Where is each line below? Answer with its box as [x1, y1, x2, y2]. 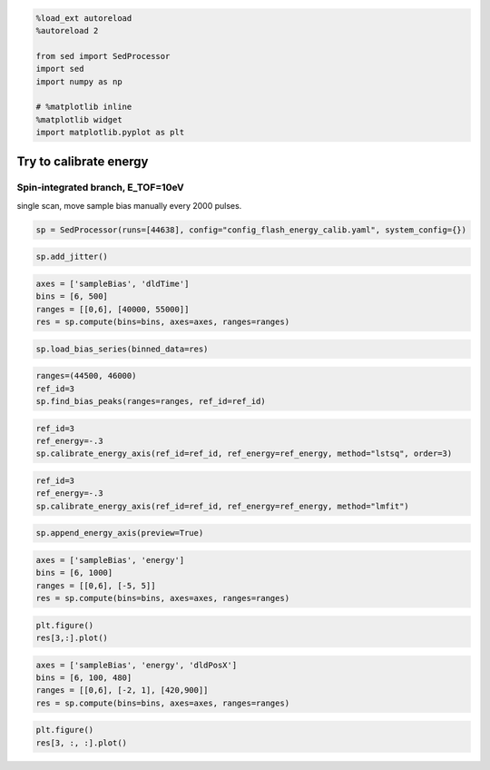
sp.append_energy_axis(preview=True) [35, 528, 204, 538]
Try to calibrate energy [16, 153, 149, 169]
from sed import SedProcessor [35, 51, 171, 61]
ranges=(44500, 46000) [35, 370, 137, 381]
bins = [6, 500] [35, 291, 109, 301]
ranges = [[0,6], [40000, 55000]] [35, 304, 190, 314]
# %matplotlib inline [35, 102, 132, 113]
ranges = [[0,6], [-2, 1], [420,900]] [35, 686, 209, 696]
